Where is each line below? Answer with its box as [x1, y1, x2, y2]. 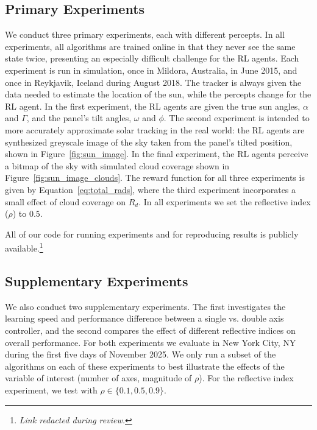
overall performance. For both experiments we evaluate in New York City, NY [5, 336, 296, 348]
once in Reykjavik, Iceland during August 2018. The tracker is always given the [5, 76, 302, 88]
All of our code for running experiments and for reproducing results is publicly [5, 227, 299, 240]
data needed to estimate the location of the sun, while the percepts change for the [5, 88, 312, 100]
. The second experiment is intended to [163, 111, 310, 124]
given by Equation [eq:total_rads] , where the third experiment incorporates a [5, 183, 296, 196]
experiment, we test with [5, 383, 98, 396]
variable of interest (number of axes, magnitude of [5, 372, 192, 384]
